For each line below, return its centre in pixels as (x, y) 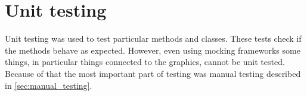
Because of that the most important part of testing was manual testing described (153, 73)
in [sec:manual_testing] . (49, 85)
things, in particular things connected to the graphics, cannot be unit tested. (145, 62)
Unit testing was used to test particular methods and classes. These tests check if (153, 38)
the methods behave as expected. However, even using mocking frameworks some (153, 50)
